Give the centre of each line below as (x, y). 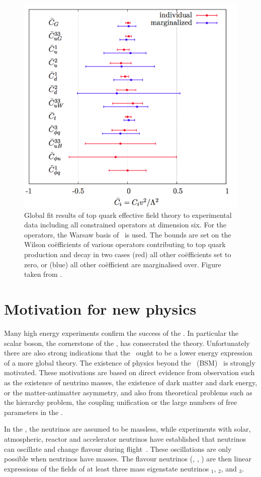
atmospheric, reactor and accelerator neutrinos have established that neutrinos (125, 438)
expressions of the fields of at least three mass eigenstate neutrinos (107, 468)
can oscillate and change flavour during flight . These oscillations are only (118, 449)
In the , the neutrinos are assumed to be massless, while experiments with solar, (127, 429)
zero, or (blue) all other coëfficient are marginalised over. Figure (123, 264)
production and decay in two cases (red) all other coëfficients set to (128, 254)
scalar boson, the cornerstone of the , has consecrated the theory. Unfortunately (127, 343)
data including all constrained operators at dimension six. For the (125, 225)
